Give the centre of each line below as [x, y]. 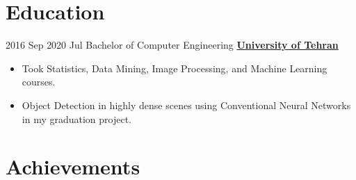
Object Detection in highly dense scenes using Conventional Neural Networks [186, 105]
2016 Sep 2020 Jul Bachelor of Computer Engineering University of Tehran [172, 45]
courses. [39, 82]
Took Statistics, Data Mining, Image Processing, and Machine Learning [175, 68]
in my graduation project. [77, 118]
